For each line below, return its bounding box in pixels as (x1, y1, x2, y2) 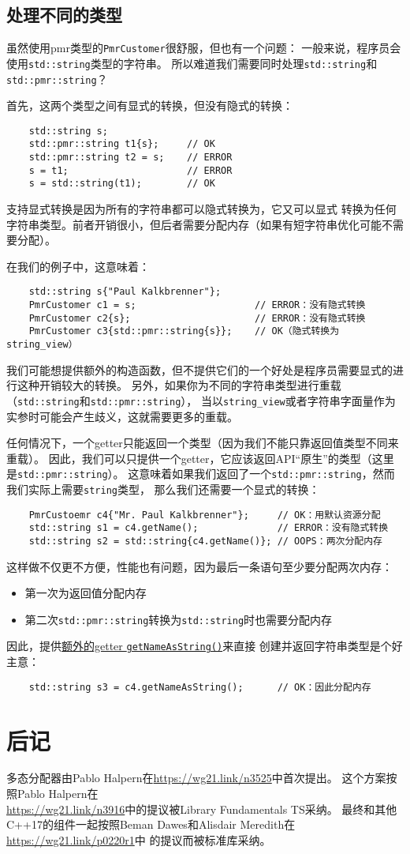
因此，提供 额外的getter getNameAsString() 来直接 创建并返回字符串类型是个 (6, 638, 392, 654)
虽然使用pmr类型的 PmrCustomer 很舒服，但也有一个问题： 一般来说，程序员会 (6, 40, 401, 56)
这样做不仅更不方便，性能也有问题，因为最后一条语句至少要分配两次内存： (6, 558, 393, 574)
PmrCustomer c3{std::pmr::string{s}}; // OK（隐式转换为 (28, 325, 340, 337)
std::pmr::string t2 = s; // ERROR (28, 152, 233, 164)
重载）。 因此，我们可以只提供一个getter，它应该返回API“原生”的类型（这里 (6, 450, 394, 466)
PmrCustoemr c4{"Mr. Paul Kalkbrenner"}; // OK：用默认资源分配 (28, 509, 381, 521)
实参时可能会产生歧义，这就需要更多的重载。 (6, 408, 238, 424)
